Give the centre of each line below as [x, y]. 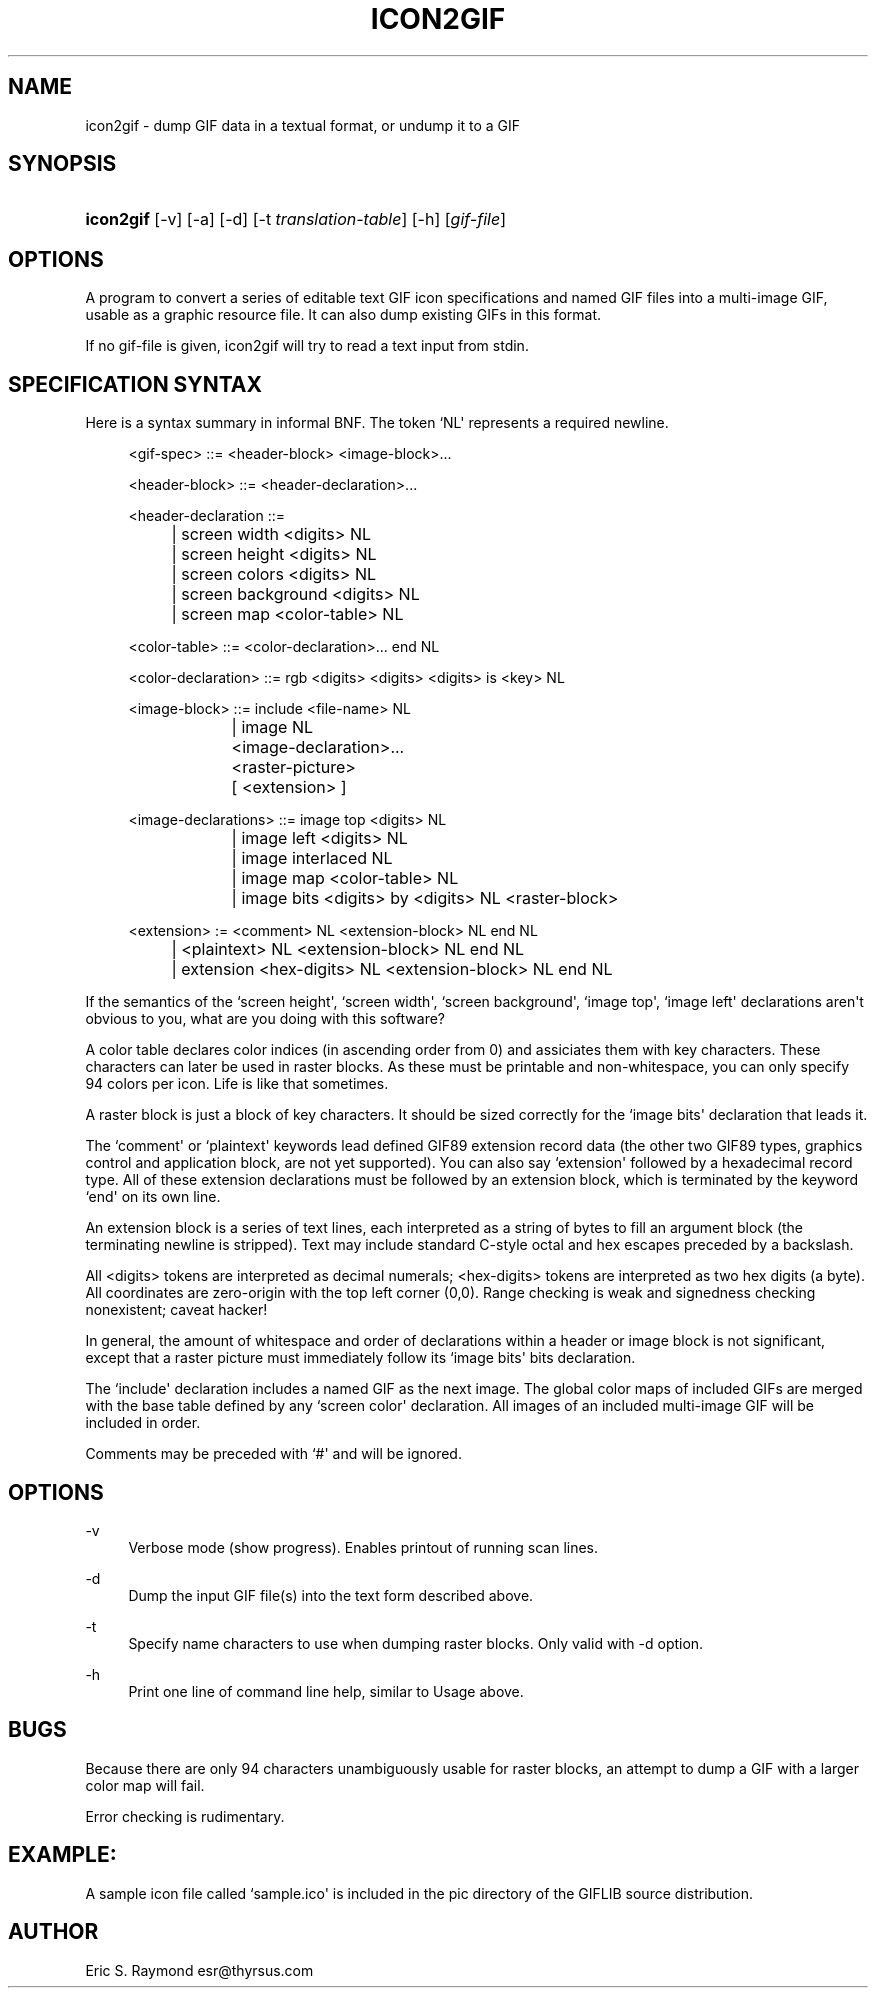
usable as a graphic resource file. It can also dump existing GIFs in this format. [343, 315]
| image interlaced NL [312, 858]
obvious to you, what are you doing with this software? [265, 1019]
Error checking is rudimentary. [185, 1816]
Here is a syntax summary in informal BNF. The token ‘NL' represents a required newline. [377, 423]
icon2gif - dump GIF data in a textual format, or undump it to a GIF [303, 125]
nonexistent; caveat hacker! [176, 1310]
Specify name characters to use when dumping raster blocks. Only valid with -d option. [416, 1643]
